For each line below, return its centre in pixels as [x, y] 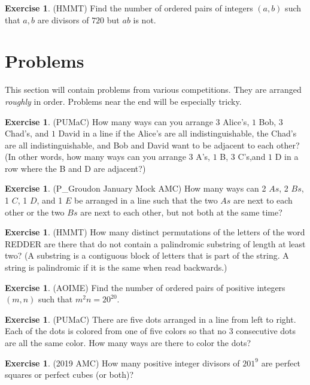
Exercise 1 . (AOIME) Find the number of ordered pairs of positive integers [145, 287]
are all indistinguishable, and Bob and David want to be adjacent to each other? [152, 145]
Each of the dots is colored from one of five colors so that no [116, 331]
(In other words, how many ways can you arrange [95, 157]
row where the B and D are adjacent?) [75, 168]
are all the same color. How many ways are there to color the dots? [128, 342]
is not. [145, 19]
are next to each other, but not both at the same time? [181, 212]
